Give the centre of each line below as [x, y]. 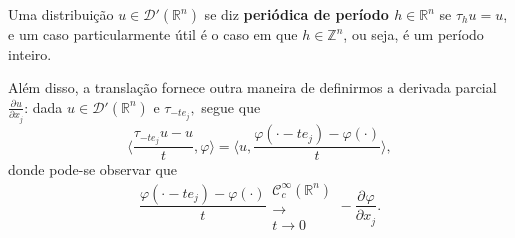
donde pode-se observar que [93, 169]
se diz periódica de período [296, 14]
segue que [231, 106]
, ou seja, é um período [413, 34]
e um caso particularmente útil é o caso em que [153, 34]
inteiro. [30, 53]
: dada [43, 106]
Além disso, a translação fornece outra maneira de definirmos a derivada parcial [252, 87]
